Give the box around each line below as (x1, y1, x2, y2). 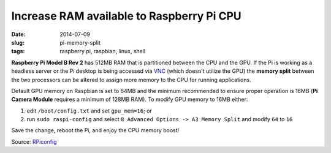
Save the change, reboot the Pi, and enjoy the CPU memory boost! (11, 127, 180, 134)
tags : (11, 48, 25, 55)
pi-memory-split (59, 39, 101, 46)
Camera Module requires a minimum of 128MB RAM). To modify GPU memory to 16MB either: (11, 95, 248, 103)
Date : (11, 31, 26, 38)
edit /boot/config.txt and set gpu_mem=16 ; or (26, 107, 153, 114)
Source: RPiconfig (11, 138, 57, 145)
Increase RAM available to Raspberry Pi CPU (11, 9, 242, 23)
